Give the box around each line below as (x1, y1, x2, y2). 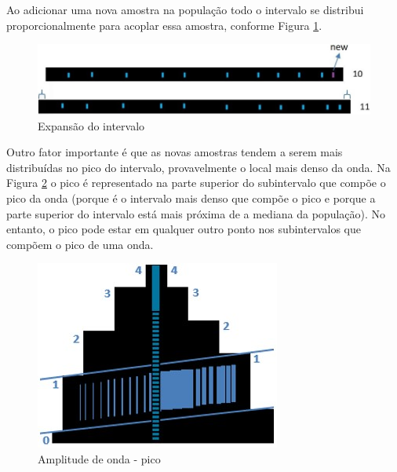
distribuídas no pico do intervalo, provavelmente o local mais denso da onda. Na (6, 159, 391, 175)
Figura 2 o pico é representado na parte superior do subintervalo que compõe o (6, 174, 386, 191)
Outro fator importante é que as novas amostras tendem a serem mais (6, 144, 343, 160)
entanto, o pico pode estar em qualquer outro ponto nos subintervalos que (6, 221, 361, 237)
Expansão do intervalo (38, 117, 145, 134)
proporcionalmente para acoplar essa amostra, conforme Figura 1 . (6, 16, 322, 33)
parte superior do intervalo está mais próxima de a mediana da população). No (6, 205, 386, 221)
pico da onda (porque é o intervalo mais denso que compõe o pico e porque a (6, 190, 376, 206)
